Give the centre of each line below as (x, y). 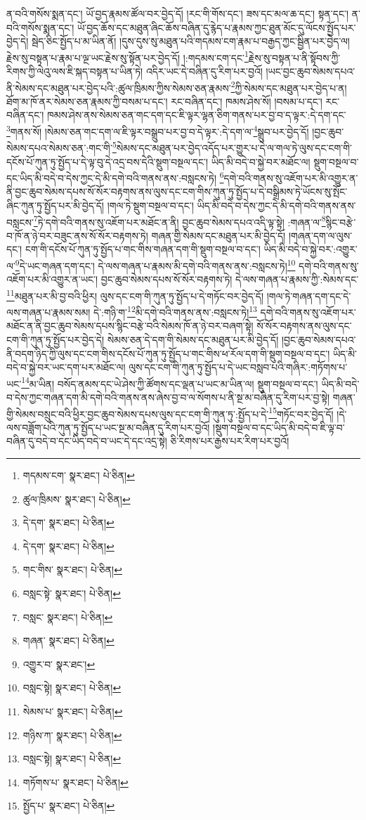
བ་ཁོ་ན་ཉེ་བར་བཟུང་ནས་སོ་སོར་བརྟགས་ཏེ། (77, 235)
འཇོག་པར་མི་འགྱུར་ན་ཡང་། (52, 279)
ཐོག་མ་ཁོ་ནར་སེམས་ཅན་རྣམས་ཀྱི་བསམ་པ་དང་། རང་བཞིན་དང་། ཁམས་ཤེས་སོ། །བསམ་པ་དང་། (164, 101)
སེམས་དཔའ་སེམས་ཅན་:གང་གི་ (59, 147)
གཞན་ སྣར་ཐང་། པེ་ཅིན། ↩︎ (68, 640)
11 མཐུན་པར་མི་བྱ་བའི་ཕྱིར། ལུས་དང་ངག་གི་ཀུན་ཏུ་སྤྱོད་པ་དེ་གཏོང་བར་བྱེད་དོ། (135, 294)
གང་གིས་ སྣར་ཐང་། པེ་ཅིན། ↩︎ (72, 570)
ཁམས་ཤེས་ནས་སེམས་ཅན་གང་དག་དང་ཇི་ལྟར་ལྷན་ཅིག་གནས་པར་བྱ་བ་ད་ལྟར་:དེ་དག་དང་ (196, 115)
